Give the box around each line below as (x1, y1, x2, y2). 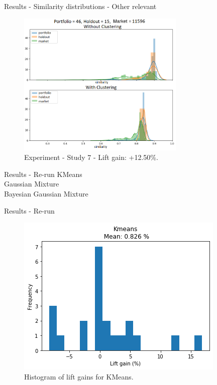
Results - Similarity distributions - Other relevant (4, 1, 157, 11)
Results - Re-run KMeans (4, 168, 82, 179)
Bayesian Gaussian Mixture (4, 188, 88, 199)
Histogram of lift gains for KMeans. (24, 371, 134, 381)
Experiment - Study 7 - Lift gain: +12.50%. (24, 152, 158, 162)
